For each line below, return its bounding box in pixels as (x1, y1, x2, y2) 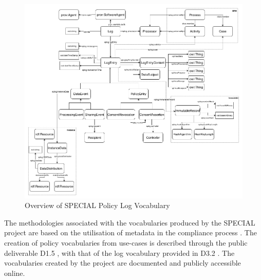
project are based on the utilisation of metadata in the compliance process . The (4, 227, 257, 238)
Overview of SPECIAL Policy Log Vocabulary (25, 200, 170, 211)
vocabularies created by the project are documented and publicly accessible (4, 257, 241, 268)
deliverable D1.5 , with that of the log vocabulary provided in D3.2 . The (4, 247, 235, 258)
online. (4, 267, 25, 278)
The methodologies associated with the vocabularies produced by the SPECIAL (4, 217, 255, 228)
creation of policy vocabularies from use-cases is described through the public (4, 237, 248, 248)
